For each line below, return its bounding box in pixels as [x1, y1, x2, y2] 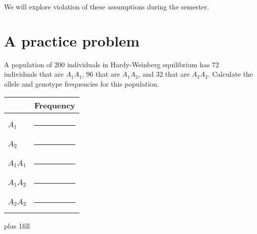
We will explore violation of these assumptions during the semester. [4, 1, 209, 11]
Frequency [34, 99, 75, 111]
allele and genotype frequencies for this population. [4, 78, 159, 89]
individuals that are [4, 69, 64, 79]
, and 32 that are [138, 69, 190, 79]
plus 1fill [4, 220, 30, 231]
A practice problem [4, 30, 140, 50]
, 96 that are [82, 69, 120, 79]
